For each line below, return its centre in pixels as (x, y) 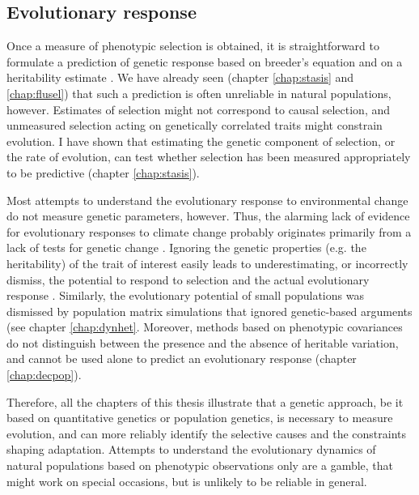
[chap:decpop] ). (44, 375)
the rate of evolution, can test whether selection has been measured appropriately (209, 157)
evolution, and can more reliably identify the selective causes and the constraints (206, 433)
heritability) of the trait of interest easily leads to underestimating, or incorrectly (207, 263)
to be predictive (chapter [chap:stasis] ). (103, 172)
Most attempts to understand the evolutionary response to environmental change (207, 200)
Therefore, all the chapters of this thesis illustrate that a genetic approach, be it (205, 401)
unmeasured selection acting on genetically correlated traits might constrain (195, 125)
